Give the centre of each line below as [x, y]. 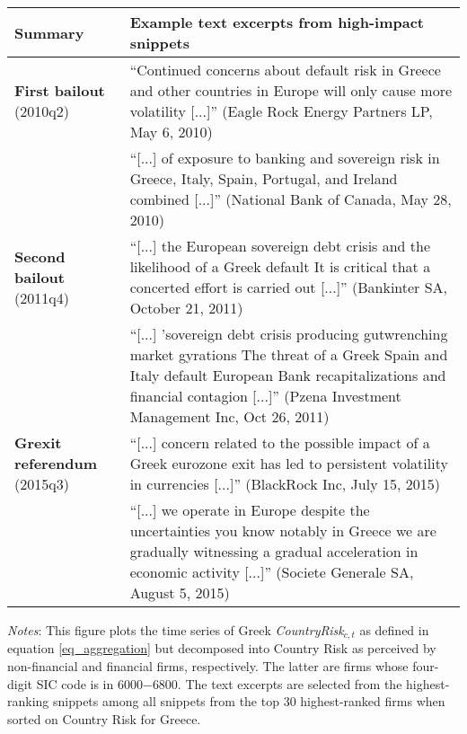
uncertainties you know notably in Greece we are [283, 531]
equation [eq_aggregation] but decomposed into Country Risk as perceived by [222, 648]
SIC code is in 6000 [89, 683]
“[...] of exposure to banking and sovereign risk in [285, 158]
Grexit [38, 442]
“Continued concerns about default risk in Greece [285, 70]
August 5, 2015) [180, 593]
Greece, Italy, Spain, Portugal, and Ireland [264, 178]
